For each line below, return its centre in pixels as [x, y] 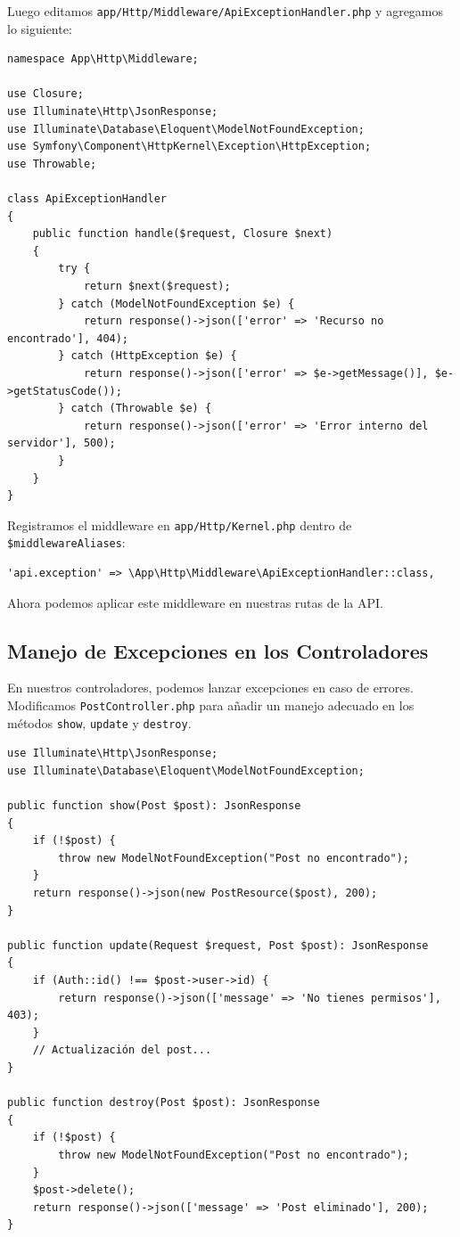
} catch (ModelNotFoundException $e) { [177, 303]
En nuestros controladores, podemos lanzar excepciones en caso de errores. [210, 688]
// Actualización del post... [122, 1050]
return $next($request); [157, 286]
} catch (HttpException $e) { [148, 356]
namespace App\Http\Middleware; [103, 59]
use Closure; [45, 94]
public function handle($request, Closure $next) [183, 234]
